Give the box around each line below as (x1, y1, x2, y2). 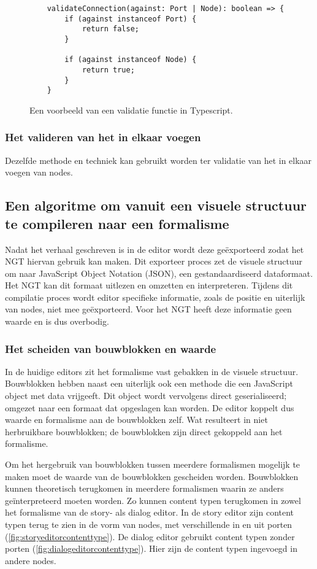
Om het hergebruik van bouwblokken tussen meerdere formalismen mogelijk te (5, 458, 300, 471)
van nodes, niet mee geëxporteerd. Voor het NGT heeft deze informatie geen (5, 303, 292, 315)
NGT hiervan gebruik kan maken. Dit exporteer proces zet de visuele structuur (5, 255, 302, 268)
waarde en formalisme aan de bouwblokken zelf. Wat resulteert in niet (5, 413, 268, 426)
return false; (82, 25, 139, 34)
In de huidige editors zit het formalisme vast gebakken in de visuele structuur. (5, 365, 299, 377)
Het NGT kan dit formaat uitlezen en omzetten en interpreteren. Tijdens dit (5, 279, 293, 292)
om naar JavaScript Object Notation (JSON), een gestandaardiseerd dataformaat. (5, 266, 313, 279)
